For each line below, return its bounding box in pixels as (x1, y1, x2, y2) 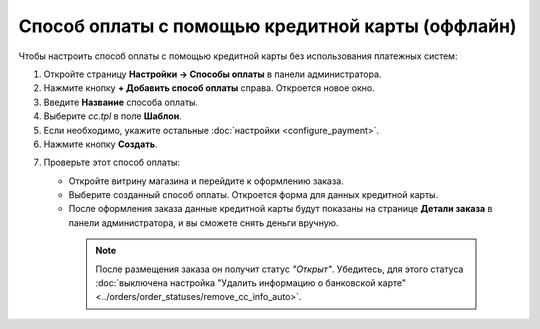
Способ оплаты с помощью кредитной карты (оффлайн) (18, 15, 517, 37)
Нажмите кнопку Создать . (43, 138, 159, 150)
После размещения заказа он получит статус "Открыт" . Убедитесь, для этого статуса (95, 263, 464, 275)
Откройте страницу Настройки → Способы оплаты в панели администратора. (43, 68, 382, 80)
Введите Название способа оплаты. (43, 96, 199, 108)
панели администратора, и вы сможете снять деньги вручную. (68, 216, 339, 229)
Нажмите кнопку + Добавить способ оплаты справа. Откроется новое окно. (43, 82, 375, 94)
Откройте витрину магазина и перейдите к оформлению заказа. (68, 175, 344, 187)
